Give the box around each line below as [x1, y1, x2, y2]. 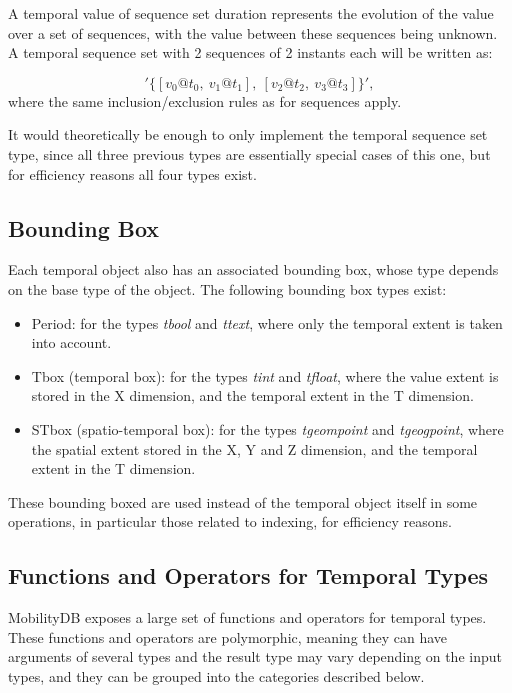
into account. [31, 332, 112, 353]
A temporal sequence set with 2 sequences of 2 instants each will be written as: [8, 42, 493, 63]
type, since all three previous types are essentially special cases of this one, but [8, 143, 491, 164]
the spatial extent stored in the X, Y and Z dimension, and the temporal [31, 438, 478, 459]
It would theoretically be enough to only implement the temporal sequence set [8, 124, 488, 145]
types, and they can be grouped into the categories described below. [8, 665, 425, 686]
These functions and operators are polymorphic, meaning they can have [8, 626, 448, 647]
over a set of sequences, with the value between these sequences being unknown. [8, 22, 498, 43]
